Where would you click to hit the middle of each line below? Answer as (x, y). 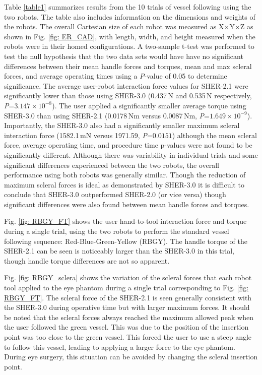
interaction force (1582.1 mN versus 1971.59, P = (78, 135)
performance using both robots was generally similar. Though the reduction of (125, 175)
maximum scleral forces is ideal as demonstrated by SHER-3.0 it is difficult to (124, 184)
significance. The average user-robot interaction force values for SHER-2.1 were (126, 85)
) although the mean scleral (214, 135)
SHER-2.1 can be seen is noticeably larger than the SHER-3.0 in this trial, (119, 251)
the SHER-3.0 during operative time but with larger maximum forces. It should (127, 307)
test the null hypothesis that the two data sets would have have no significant (124, 56)
